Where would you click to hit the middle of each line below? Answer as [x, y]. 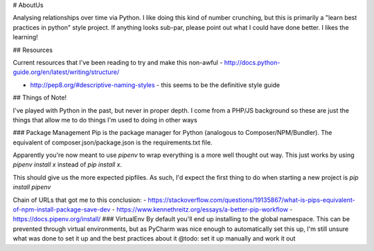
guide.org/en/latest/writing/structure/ [66, 72]
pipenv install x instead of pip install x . [68, 165]
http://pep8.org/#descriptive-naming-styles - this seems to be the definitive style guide [155, 85]
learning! [25, 37]
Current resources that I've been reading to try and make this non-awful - [118, 62]
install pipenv [32, 187]
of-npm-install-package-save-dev [62, 210]
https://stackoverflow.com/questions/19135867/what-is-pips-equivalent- [252, 200]
